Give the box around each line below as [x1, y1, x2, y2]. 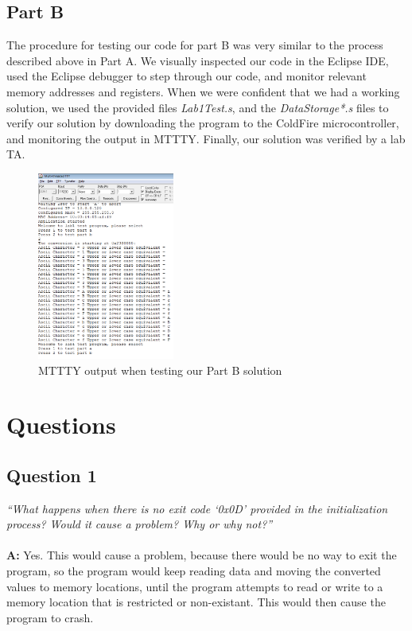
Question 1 [6, 462, 97, 487]
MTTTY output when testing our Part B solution [38, 361, 282, 378]
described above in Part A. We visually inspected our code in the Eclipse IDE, [6, 52, 389, 68]
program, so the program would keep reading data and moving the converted [6, 563, 381, 579]
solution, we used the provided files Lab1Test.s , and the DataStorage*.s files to [6, 99, 389, 115]
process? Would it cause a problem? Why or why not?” [6, 516, 273, 532]
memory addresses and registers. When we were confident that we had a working [6, 83, 400, 99]
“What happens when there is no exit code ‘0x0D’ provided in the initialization [6, 500, 388, 516]
